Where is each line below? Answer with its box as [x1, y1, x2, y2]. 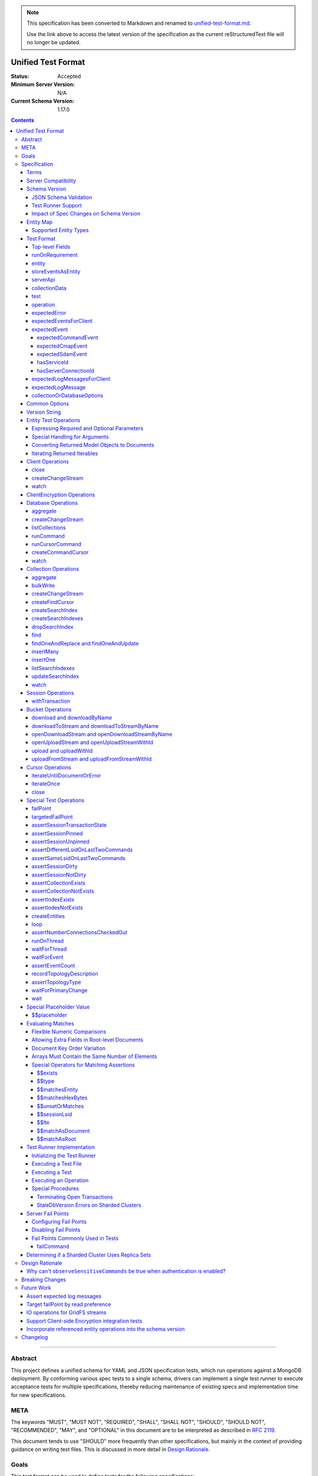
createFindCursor [31, 598, 75, 605]
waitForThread [31, 945, 67, 953]
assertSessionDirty [31, 863, 78, 870]
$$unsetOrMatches [37, 1102, 84, 1109]
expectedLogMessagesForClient [31, 375, 111, 383]
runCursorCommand [31, 540, 82, 547]
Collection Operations [26, 566, 79, 573]
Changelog [21, 1334, 48, 1341]
